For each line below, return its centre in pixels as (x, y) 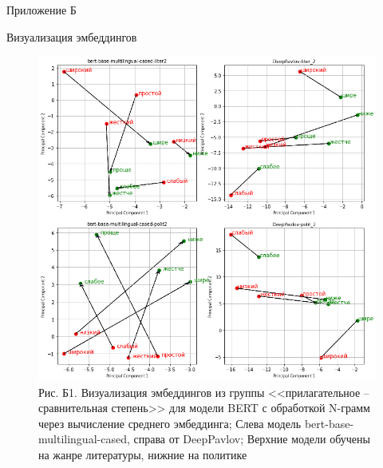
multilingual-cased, (84, 439)
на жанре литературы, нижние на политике (143, 454)
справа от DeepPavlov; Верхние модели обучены (252, 439)
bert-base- (329, 423)
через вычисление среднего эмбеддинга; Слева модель (170, 423)
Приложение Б (41, 10)
